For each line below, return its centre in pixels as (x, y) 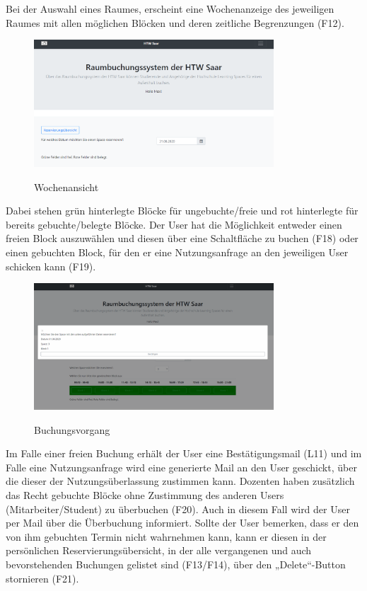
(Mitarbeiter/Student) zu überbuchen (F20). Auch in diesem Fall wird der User (178, 509)
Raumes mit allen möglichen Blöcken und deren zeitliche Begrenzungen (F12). (175, 22)
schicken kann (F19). (51, 266)
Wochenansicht (66, 187)
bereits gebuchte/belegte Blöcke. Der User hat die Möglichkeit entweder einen (174, 224)
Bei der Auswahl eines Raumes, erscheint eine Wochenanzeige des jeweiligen (170, 8)
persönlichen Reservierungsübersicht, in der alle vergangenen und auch (159, 550)
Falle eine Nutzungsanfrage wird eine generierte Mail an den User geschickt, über (181, 467)
